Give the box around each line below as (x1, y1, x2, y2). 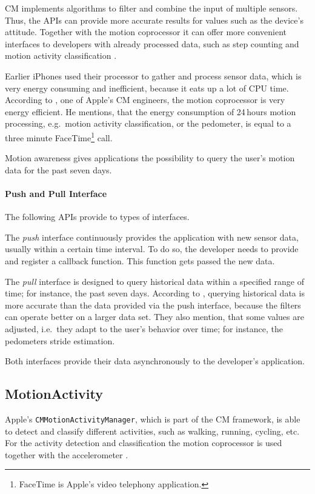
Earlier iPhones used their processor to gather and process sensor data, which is (5, 69, 302, 82)
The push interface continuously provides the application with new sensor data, (5, 230, 299, 243)
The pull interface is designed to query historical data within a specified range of (5, 275, 304, 287)
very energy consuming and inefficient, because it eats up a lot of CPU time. (5, 81, 289, 94)
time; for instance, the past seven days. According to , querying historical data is (5, 287, 305, 299)
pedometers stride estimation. (5, 334, 115, 347)
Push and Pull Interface (5, 187, 107, 199)
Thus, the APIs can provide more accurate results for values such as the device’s (5, 13, 303, 26)
